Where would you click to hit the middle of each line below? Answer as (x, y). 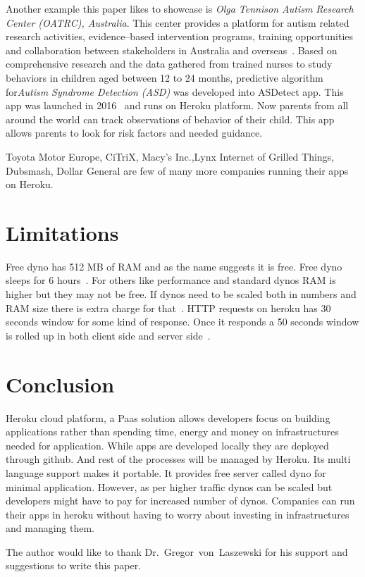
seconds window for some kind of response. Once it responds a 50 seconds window (182, 322)
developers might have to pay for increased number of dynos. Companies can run (180, 501)
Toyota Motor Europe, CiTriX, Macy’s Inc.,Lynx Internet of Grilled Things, (170, 156)
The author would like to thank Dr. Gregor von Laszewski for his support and (177, 551)
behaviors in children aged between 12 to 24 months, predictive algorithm (165, 77)
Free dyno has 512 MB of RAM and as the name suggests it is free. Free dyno (174, 266)
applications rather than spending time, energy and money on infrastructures (172, 432)
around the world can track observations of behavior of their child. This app (170, 119)
